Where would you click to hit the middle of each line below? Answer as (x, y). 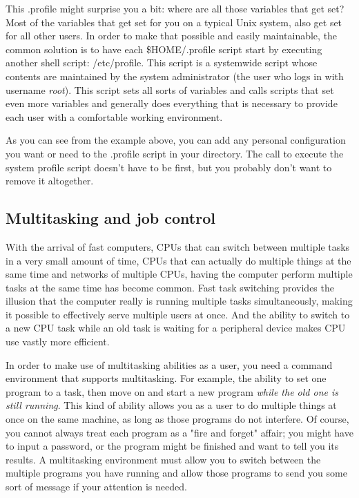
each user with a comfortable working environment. (114, 116)
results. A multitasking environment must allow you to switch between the (163, 459)
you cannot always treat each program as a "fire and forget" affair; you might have (179, 432)
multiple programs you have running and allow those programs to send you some (176, 473)
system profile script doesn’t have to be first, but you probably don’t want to (169, 167)
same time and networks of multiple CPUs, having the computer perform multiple (179, 274)
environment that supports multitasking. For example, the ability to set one (166, 378)
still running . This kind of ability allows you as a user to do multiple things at (171, 405)
